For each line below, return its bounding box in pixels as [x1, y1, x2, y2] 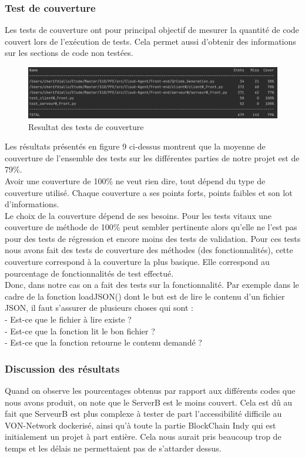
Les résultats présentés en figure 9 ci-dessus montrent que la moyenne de [5, 140, 266, 152]
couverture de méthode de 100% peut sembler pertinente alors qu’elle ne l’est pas [5, 221, 297, 233]
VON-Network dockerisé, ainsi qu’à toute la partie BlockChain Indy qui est [5, 419, 276, 431]
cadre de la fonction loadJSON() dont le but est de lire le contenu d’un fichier [5, 290, 285, 302]
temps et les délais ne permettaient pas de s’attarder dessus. [5, 442, 222, 454]
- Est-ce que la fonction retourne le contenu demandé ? [5, 336, 202, 349]
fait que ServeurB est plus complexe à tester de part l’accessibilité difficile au [5, 407, 282, 420]
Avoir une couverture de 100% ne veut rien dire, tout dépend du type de [5, 174, 266, 187]
